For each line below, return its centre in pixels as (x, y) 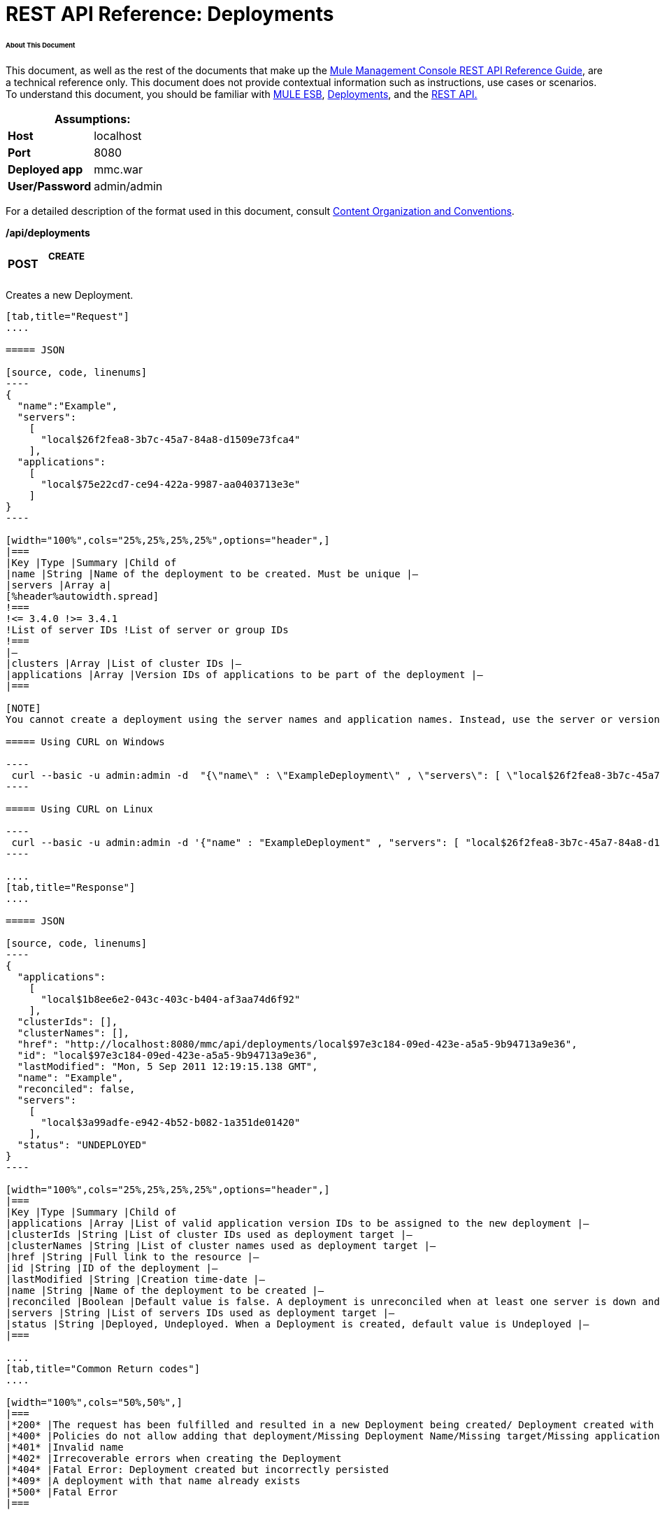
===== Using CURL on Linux (79, 809)
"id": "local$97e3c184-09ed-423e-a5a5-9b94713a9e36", (167, 1055)
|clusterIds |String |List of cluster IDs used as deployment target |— (209, 1234)
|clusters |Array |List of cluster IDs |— (124, 663)
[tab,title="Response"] (71, 887)
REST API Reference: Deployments (170, 14)
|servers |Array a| (59, 585)
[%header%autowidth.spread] (82, 596)
